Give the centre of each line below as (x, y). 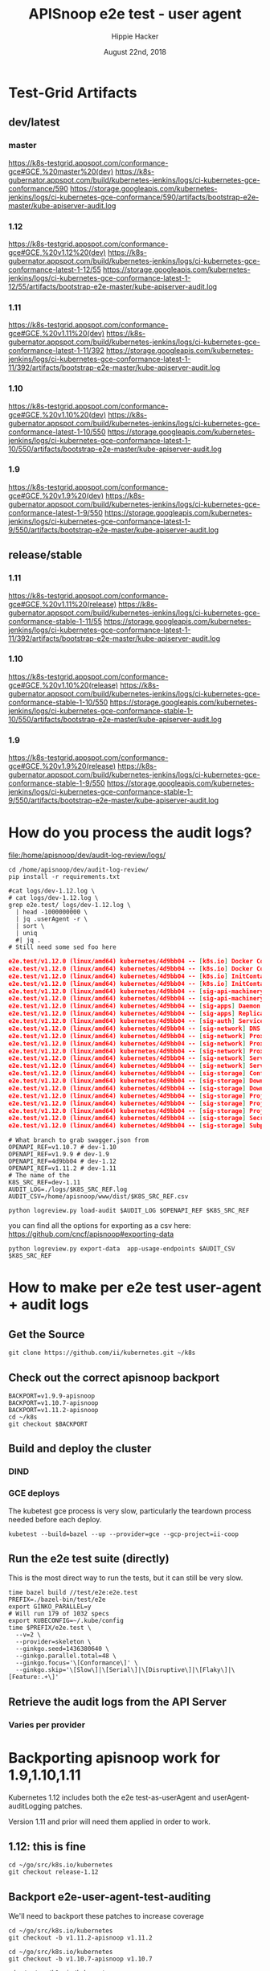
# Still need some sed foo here (62, 947)
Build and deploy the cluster (80, 1449)
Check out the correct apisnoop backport (114, 1377)
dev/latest (34, 123)
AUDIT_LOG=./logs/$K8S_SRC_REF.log (68, 1190)
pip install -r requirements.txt (64, 877)
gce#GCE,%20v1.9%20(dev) (56, 495)
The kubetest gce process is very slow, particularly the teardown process (130, 1511)
